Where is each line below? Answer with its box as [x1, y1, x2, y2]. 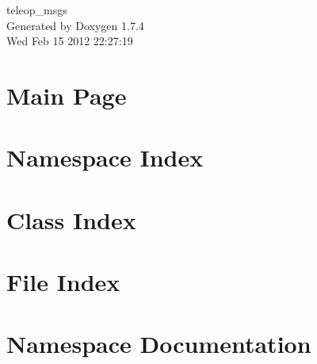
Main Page [6, 79, 127, 111]
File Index [6, 266, 120, 298]
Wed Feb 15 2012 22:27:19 [6, 33, 133, 49]
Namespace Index [6, 141, 204, 174]
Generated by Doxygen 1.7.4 [6, 17, 144, 33]
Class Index [6, 203, 136, 236]
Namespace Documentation [6, 328, 311, 360]
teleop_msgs [6, 2, 67, 17]
